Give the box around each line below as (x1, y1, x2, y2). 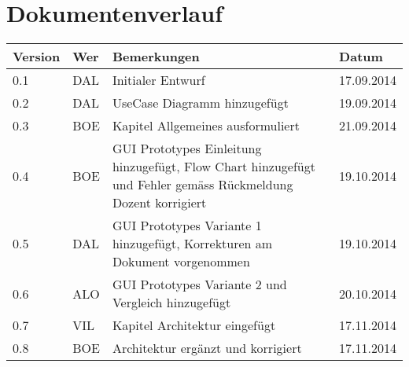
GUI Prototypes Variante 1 (112, 216, 262, 235)
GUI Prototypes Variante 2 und (112, 275, 287, 294)
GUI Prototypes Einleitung (112, 139, 262, 158)
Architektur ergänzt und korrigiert (112, 339, 302, 358)
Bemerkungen (112, 47, 200, 66)
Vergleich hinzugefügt (112, 293, 231, 312)
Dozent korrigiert (112, 193, 207, 212)
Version (13, 47, 61, 66)
